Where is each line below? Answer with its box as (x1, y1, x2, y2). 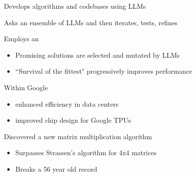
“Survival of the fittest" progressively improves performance (15, 66, 193, 76)
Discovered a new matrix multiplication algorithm (4, 131, 152, 141)
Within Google (4, 82, 48, 92)
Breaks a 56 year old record (15, 163, 98, 174)
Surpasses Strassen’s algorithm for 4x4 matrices (15, 147, 157, 158)
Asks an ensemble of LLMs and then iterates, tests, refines (4, 17, 178, 27)
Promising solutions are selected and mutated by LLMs (15, 49, 180, 60)
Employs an (4, 33, 39, 44)
